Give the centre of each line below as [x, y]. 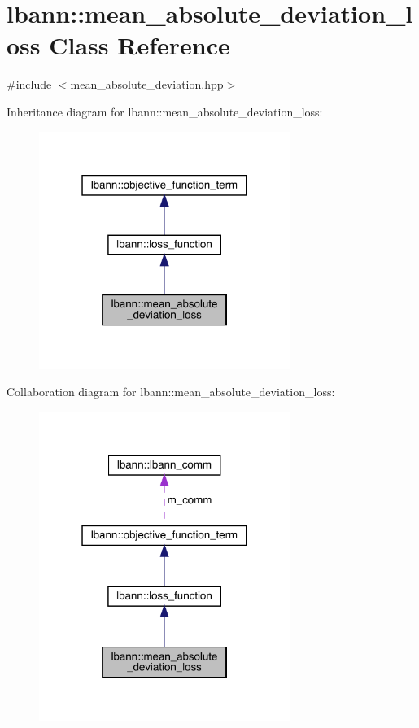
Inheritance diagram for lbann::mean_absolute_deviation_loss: [165, 111]
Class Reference [140, 45]
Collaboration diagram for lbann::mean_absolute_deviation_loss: [171, 392]
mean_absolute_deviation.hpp [147, 84]
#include [29, 84]
